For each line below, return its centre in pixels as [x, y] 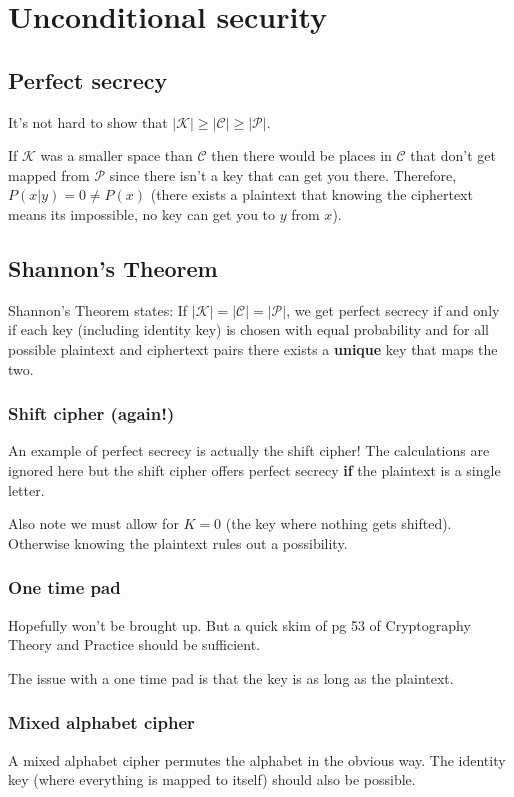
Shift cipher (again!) [91, 413]
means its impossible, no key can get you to [142, 213]
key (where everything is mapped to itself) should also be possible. [212, 779]
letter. [26, 489]
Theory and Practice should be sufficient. [134, 644]
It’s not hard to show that [88, 121]
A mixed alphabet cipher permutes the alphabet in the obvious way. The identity [257, 759]
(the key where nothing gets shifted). [338, 523]
